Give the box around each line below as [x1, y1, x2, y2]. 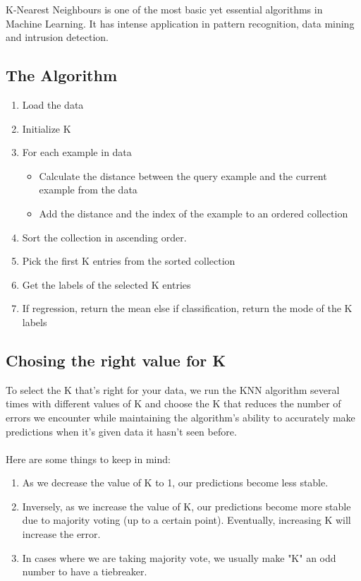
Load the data [22, 97, 84, 112]
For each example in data [22, 145, 132, 160]
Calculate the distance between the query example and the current [39, 168, 327, 183]
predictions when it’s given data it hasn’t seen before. [6, 424, 237, 438]
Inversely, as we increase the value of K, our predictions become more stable [22, 498, 351, 513]
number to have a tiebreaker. [22, 564, 147, 579]
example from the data [39, 182, 137, 197]
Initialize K [22, 121, 71, 136]
